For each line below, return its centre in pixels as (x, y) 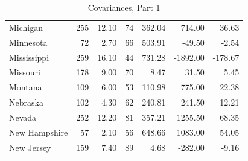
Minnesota (28, 42)
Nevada (23, 117)
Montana (26, 87)
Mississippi (29, 57)
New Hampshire (39, 132)
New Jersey (30, 147)
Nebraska (26, 102)
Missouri (25, 72)
